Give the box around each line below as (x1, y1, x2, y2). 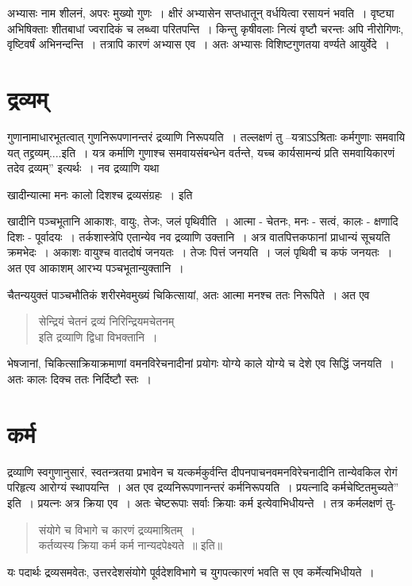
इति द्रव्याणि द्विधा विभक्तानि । (38, 328, 158, 345)
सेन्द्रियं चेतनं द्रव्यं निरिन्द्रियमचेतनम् (38, 313, 175, 330)
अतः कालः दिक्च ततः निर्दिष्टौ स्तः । (7, 371, 152, 387)
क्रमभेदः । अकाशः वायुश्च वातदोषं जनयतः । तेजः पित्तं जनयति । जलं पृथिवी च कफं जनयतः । (7, 244, 393, 260)
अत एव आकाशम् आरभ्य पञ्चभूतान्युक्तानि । (7, 260, 184, 276)
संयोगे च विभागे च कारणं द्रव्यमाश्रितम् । (38, 521, 196, 538)
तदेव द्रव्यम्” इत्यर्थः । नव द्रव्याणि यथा (7, 160, 160, 176)
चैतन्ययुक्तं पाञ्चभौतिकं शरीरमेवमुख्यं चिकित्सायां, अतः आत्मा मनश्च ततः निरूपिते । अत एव (7, 286, 370, 303)
